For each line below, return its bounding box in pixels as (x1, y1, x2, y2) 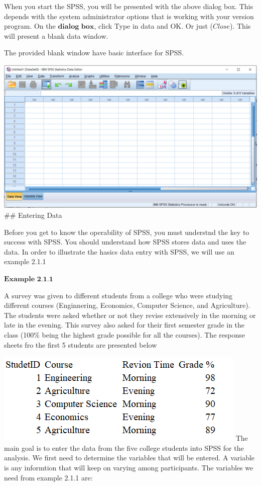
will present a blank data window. (4, 30, 108, 41)
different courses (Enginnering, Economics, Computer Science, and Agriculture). (4, 300, 250, 310)
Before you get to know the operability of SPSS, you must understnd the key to (4, 226, 249, 237)
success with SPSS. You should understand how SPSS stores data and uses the (4, 236, 246, 247)
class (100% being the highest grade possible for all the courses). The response (4, 329, 245, 340)
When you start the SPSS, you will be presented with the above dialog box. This (4, 1, 253, 11)
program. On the (4, 21, 56, 31)
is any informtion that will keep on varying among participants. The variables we (4, 462, 253, 472)
